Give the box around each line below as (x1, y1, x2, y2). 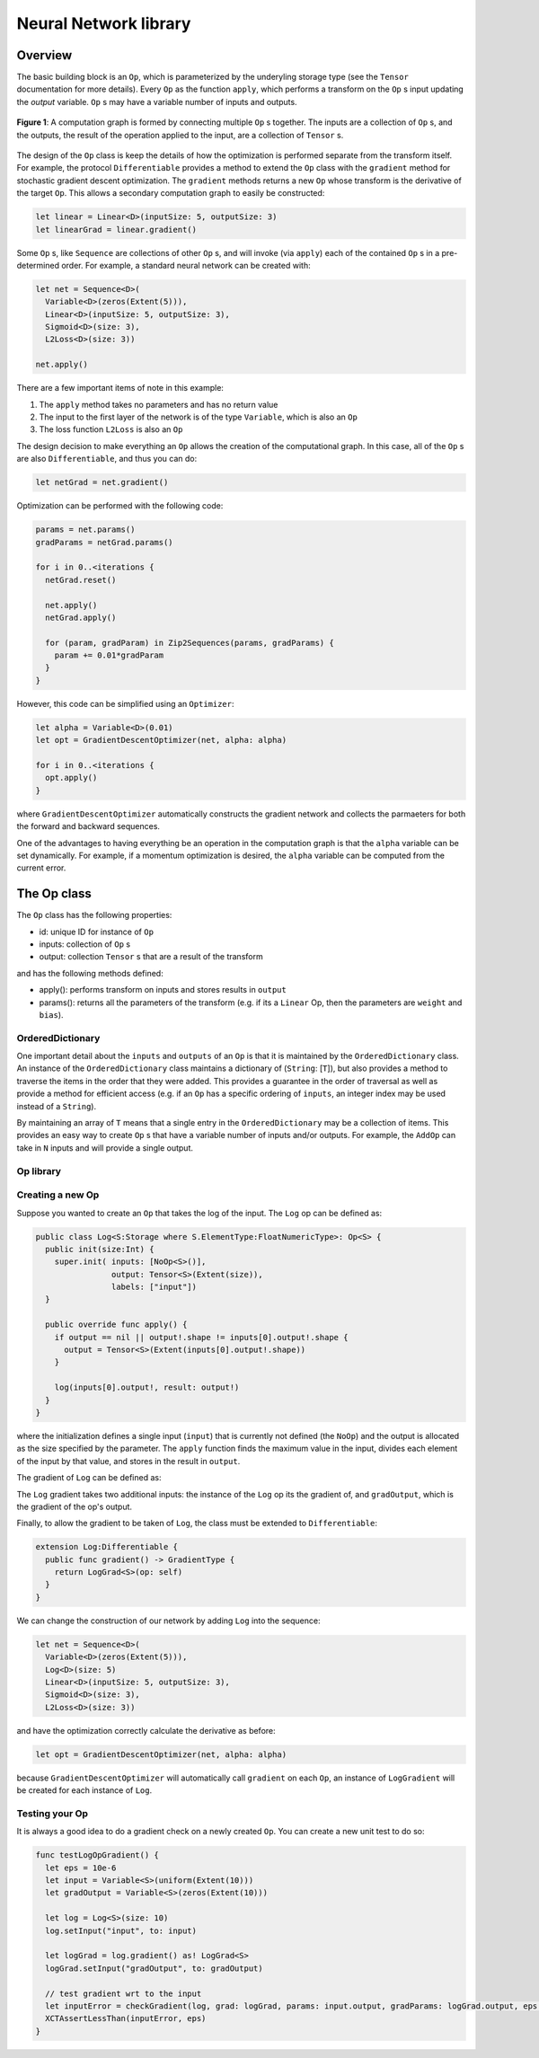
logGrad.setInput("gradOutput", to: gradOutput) (45, 1963, 264, 1974)
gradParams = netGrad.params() (35, 537, 174, 547)
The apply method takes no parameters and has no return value (39, 399, 278, 410)
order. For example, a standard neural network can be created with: (61, 260, 311, 270)
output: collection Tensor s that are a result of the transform (39, 951, 264, 962)
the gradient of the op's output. (16, 1501, 133, 1512)
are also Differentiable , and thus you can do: (16, 454, 198, 464)
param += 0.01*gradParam (54, 650, 164, 660)
